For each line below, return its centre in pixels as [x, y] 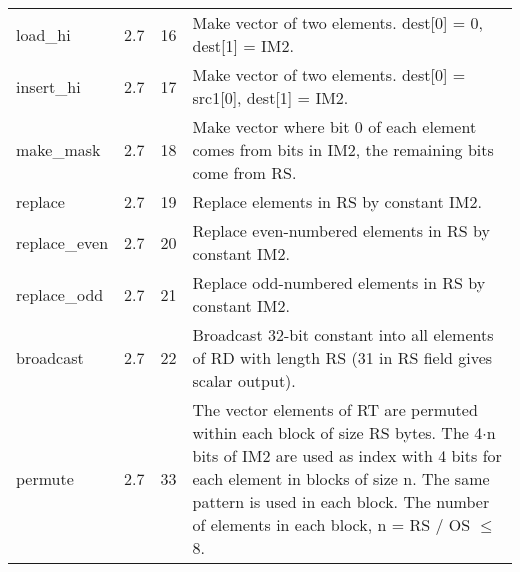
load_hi [43, 34]
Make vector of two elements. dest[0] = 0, [337, 22]
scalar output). [244, 380]
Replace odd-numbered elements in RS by [339, 282]
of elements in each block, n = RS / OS [331, 524]
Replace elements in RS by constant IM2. [337, 201]
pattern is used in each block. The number [341, 501]
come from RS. [244, 172]
